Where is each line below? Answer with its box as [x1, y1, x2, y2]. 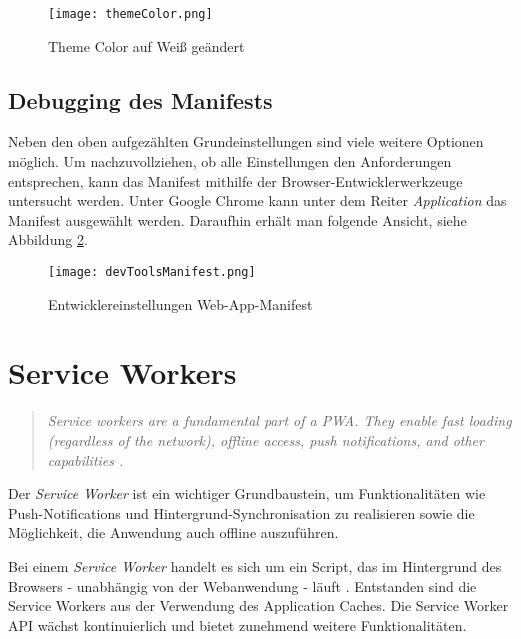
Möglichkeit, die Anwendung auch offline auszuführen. [8, 522, 339, 543]
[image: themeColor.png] [48, 7, 213, 21]
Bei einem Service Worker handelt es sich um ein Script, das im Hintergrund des [8, 555, 502, 576]
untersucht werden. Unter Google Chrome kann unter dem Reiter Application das [8, 190, 507, 211]
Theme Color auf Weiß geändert [48, 35, 245, 56]
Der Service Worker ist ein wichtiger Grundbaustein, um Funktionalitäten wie [8, 483, 486, 504]
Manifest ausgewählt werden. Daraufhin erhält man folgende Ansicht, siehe [8, 209, 467, 230]
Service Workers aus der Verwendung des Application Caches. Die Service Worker [8, 595, 509, 616]
